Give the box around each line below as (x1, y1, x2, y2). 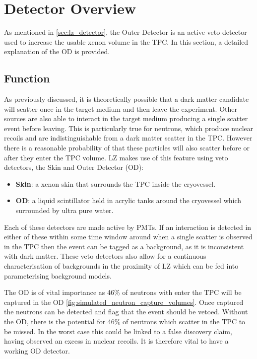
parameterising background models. (4, 270, 112, 281)
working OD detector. (4, 345, 70, 356)
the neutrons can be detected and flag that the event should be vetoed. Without (4, 306, 248, 317)
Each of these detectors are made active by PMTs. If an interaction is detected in (4, 221, 252, 232)
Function (4, 71, 50, 86)
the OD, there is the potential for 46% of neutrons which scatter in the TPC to (4, 316, 246, 326)
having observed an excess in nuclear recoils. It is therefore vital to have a (4, 336, 229, 346)
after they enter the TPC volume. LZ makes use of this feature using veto (4, 152, 228, 162)
